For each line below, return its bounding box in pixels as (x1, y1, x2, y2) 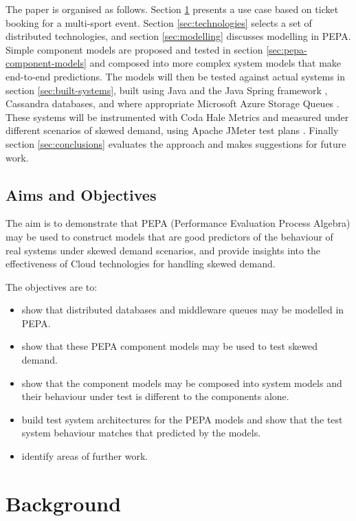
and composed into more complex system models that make (89, 56, 342, 70)
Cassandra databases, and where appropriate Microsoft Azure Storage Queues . (5, 96, 340, 111)
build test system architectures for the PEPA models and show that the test (21, 412, 343, 426)
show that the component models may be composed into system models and (21, 375, 342, 390)
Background (5, 489, 122, 517)
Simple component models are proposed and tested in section (5, 42, 263, 56)
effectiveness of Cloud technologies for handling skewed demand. (5, 256, 276, 271)
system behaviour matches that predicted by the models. (21, 425, 261, 440)
